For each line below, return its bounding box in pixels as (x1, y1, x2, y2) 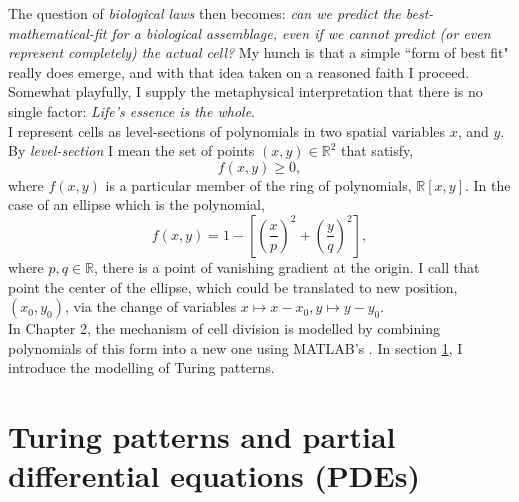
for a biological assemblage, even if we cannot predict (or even (111, 22, 491, 43)
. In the (465, 174, 511, 195)
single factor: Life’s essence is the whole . (8, 100, 256, 121)
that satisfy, (341, 140, 414, 161)
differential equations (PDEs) (8, 455, 420, 496)
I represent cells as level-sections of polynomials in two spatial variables (8, 120, 446, 141)
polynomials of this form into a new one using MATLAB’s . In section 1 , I (8, 337, 463, 358)
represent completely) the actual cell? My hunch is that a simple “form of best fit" (8, 42, 509, 63)
